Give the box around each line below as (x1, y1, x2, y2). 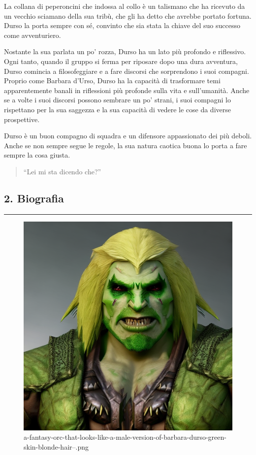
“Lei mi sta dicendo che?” (23, 166, 101, 176)
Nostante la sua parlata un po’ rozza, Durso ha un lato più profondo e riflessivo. (4, 46, 246, 57)
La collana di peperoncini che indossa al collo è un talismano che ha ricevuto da (4, 1, 245, 11)
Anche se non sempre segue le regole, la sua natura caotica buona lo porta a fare (4, 140, 247, 150)
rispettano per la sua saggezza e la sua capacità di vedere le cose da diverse (4, 104, 231, 114)
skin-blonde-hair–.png (24, 441, 89, 452)
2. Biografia (4, 190, 64, 205)
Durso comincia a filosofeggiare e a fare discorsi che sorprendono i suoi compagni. (4, 65, 249, 76)
